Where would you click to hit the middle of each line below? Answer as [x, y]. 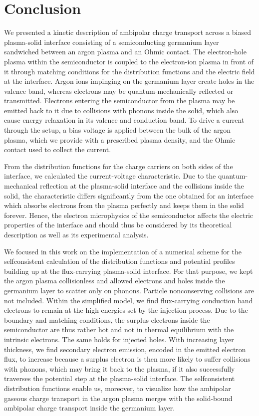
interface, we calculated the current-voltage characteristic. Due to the [110, 176]
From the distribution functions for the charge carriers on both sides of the [119, 166]
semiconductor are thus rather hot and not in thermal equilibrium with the [119, 329]
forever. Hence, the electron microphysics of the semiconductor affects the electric [129, 215]
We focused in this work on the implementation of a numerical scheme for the [123, 251]
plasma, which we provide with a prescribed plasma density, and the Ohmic [120, 139]
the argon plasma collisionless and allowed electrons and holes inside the [115, 281]
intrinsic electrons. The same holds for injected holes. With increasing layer [119, 339]
